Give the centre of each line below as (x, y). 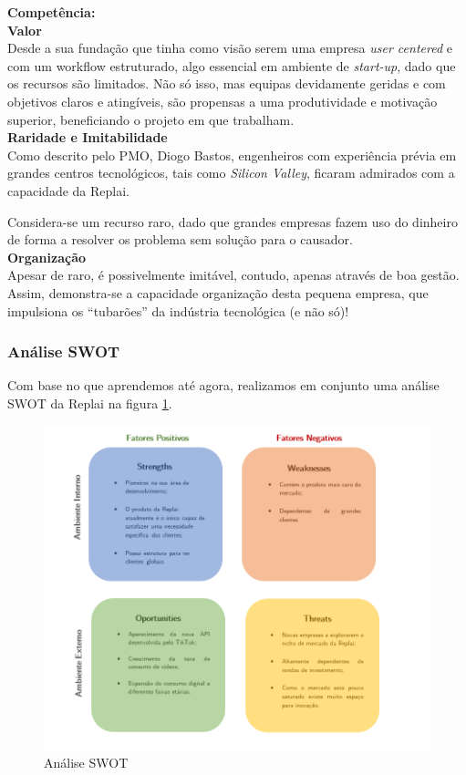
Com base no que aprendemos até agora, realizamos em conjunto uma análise (223, 385)
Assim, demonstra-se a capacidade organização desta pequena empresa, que (218, 292)
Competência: (52, 12)
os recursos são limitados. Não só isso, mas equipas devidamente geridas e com (227, 83)
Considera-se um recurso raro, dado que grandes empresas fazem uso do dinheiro (233, 221)
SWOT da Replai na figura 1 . (90, 403)
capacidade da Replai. (68, 190)
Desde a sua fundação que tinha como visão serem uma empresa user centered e (230, 48)
